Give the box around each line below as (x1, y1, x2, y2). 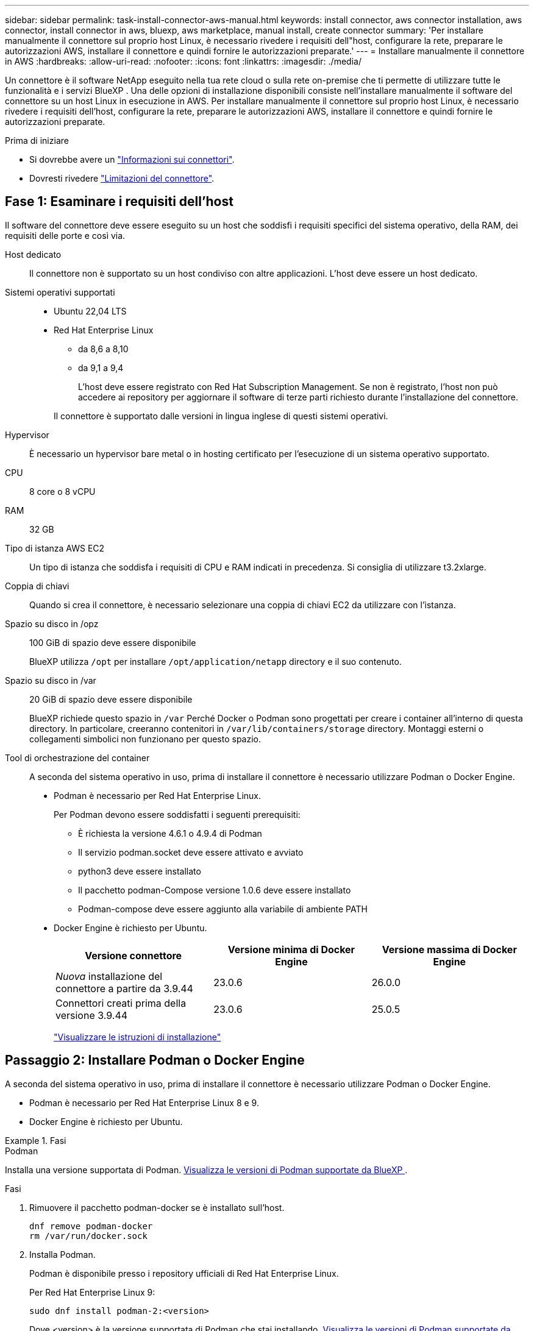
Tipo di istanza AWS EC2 (5, 542, 105, 553)
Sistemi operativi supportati (5, 286, 115, 297)
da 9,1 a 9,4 (78, 362, 124, 373)
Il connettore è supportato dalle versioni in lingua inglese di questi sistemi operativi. (54, 410, 388, 421)
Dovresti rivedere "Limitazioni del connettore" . (29, 173, 215, 183)
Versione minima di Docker (227, 943, 355, 956)
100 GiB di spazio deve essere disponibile (29, 637, 196, 648)
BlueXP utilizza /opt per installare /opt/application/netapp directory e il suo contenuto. (29, 656, 402, 667)
